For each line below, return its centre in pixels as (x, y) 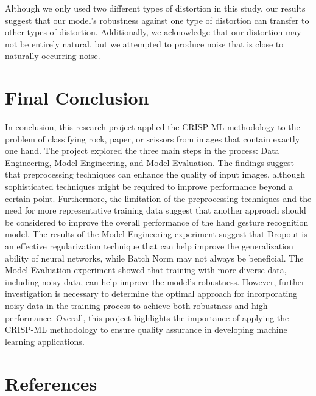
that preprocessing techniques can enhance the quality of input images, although (155, 174)
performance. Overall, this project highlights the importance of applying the (147, 317)
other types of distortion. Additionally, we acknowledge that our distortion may (153, 32)
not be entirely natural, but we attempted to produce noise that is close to (144, 43)
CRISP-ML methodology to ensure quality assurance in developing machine (146, 329)
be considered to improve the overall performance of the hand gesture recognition (157, 222)
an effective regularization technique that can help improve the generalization (149, 246)
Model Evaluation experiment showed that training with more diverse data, (146, 270)
